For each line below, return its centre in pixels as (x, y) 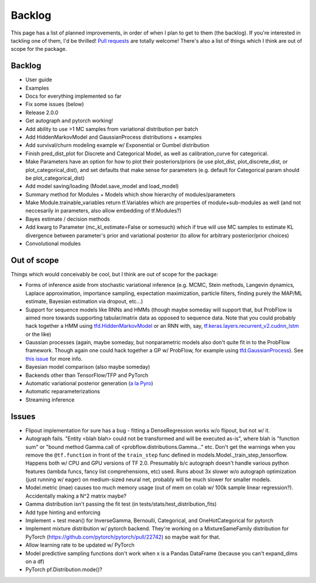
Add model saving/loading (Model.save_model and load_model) (102, 186)
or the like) (38, 334)
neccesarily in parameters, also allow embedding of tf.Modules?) (103, 211)
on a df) (35, 561)
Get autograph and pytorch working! (69, 121)
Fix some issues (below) (55, 104)
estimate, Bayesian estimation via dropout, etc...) (84, 301)
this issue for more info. (54, 359)
